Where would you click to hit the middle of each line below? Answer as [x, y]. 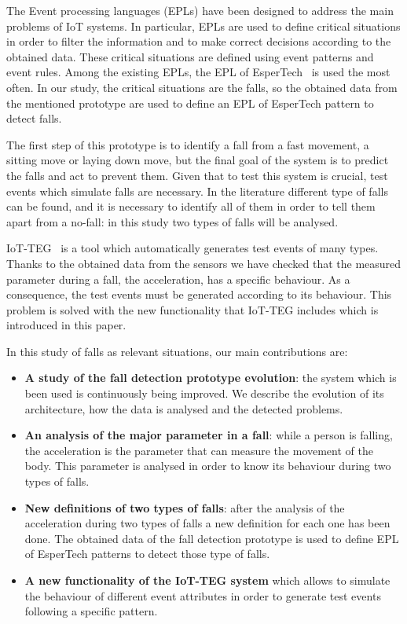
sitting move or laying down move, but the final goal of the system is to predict [198, 160]
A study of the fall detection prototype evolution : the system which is [211, 378]
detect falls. [34, 118]
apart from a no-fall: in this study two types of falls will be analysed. [172, 221]
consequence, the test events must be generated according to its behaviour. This [199, 294]
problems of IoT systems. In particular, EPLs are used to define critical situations [203, 26]
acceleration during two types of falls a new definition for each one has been [207, 523]
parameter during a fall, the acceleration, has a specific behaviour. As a [178, 279]
